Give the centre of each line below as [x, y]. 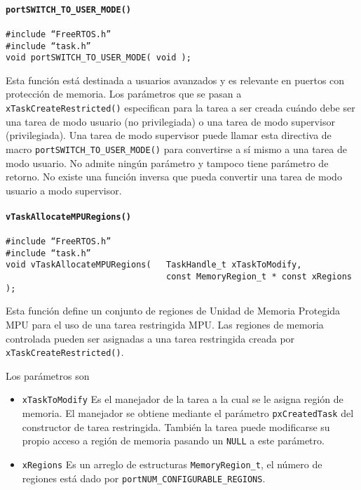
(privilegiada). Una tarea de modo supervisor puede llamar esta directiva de [169, 135]
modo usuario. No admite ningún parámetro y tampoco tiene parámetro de [167, 163]
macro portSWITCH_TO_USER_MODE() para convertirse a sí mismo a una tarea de [176, 148]
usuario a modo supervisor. [64, 190]
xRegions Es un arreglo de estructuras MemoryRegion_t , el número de [172, 464]
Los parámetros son [48, 375]
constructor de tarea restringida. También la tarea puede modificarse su [176, 426]
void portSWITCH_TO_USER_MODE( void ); [98, 58]
